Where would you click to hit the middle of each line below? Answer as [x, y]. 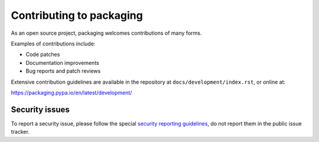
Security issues [40, 109]
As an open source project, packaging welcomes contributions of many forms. [106, 33]
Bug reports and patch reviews [63, 71]
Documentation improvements [63, 62]
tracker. [20, 132]
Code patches [43, 55]
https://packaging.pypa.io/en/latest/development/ [71, 93]
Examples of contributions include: [53, 44]
